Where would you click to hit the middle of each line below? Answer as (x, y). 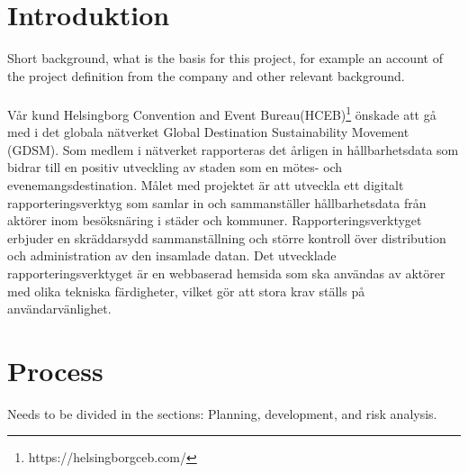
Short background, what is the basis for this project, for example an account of (225, 58)
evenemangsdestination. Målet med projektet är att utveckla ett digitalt (206, 184)
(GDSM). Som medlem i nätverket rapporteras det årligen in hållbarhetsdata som (233, 149)
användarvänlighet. (59, 309)
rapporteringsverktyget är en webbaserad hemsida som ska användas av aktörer (226, 273)
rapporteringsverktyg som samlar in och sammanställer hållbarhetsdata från (217, 202)
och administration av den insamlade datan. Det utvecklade (172, 255)
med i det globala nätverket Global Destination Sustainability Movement (208, 132)
